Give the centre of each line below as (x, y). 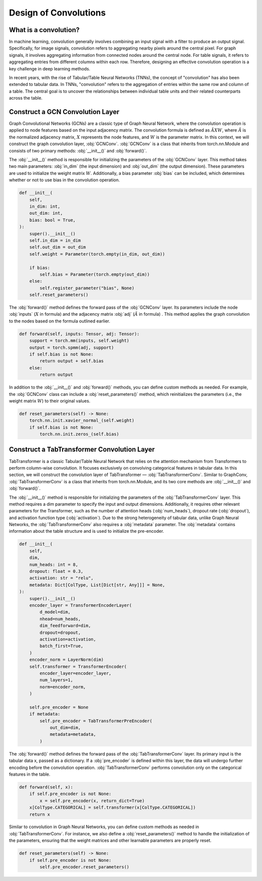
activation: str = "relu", (62, 578)
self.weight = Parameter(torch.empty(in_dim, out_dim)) (97, 254)
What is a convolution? (44, 30)
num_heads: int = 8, (54, 564)
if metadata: (45, 714)
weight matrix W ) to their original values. (50, 401)
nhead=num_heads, (60, 619)
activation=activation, (68, 639)
